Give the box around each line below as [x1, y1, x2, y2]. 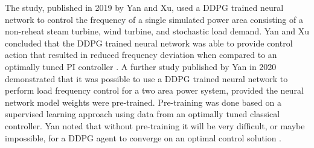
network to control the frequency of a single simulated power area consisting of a [5, 13, 303, 25]
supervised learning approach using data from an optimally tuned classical [5, 108, 280, 120]
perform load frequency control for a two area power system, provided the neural [5, 84, 304, 97]
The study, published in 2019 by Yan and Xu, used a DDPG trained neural [5, 1, 284, 13]
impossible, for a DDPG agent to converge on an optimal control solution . [5, 131, 281, 144]
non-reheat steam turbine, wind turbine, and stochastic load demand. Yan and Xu [5, 25, 310, 37]
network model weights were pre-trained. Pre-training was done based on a [5, 95, 281, 108]
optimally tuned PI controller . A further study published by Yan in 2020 [5, 60, 277, 72]
